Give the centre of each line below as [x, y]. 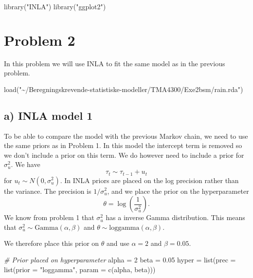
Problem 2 [40, 40]
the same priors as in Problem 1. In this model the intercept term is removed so [123, 145]
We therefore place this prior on [52, 243]
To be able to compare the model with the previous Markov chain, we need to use [126, 136]
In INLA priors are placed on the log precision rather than [152, 180]
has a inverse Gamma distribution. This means [175, 217]
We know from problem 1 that [49, 217]
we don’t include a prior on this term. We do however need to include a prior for [124, 155]
